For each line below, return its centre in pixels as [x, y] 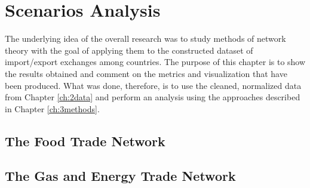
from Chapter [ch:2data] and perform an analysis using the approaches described [153, 97]
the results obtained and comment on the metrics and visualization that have [146, 73]
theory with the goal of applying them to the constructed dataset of [129, 50]
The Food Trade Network [85, 141]
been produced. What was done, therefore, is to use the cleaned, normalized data [153, 85]
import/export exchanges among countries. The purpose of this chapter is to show [155, 62]
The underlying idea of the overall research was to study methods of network [145, 38]
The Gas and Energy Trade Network [120, 176]
